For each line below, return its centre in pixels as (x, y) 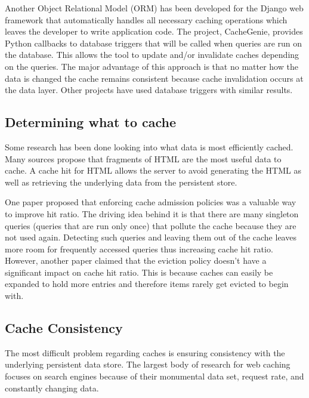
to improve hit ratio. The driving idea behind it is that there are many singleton (152, 213)
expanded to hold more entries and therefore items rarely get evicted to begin (147, 284)
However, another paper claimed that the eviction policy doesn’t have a (136, 260)
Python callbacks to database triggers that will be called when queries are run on (154, 43)
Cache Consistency (64, 328)
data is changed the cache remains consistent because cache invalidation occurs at (154, 78)
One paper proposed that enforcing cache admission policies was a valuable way (151, 202)
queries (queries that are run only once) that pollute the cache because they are (151, 225)
